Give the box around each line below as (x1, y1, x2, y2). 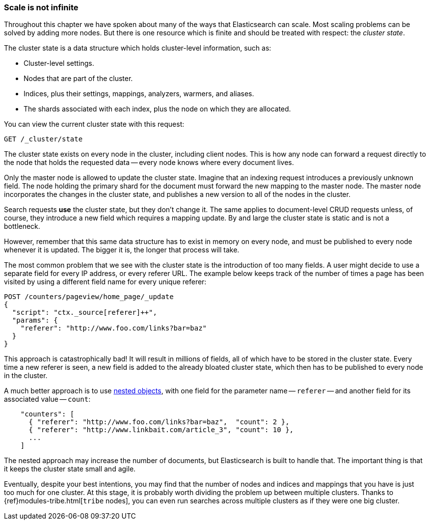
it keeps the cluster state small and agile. (4, 465, 136, 473)
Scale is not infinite (4, 2, 79, 12)
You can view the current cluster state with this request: (4, 120, 185, 129)
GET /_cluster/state (4, 135, 83, 143)
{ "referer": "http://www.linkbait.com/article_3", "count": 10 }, (28, 426, 294, 434)
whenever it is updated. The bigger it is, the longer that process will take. (4, 246, 240, 254)
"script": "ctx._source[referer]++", (12, 308, 157, 317)
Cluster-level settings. (24, 59, 94, 68)
